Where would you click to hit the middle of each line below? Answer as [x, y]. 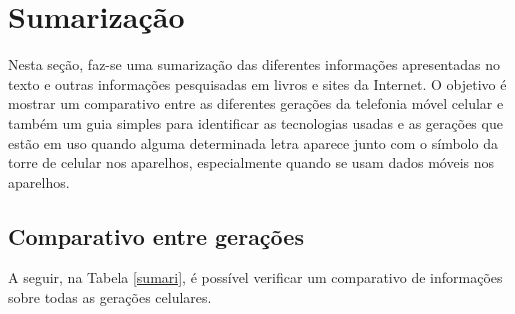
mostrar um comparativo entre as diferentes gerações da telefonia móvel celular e [256, 103]
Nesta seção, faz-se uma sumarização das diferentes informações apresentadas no [254, 64]
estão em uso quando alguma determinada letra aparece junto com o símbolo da [253, 142]
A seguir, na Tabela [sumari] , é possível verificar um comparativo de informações [255, 277]
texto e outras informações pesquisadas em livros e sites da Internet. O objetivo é [257, 83]
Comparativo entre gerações [156, 235]
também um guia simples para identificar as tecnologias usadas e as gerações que [255, 122]
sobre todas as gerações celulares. [110, 297]
